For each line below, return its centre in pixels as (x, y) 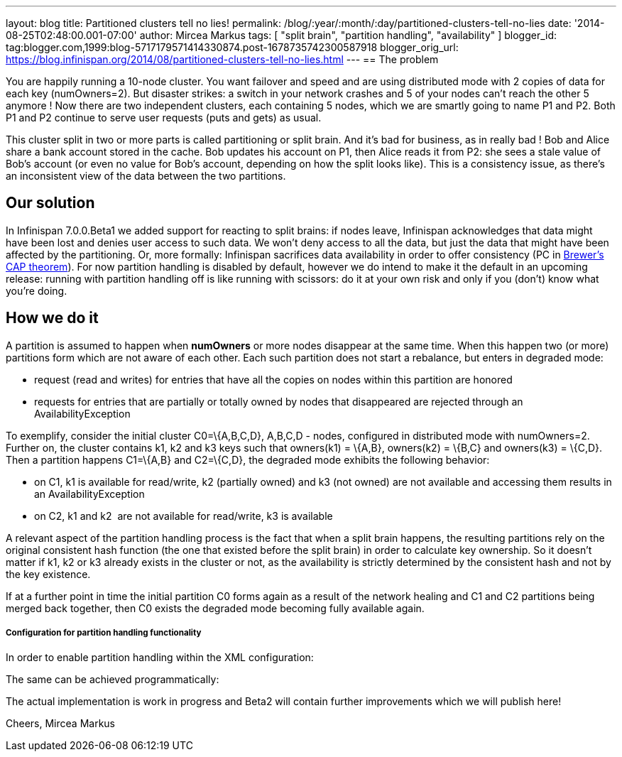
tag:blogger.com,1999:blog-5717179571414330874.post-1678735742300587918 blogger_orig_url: (232, 47)
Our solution (50, 203)
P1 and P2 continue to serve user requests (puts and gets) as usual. (164, 118)
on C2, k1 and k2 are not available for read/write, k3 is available (184, 516)
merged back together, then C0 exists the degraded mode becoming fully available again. (215, 608)
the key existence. (48, 574)
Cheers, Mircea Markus (60, 724)
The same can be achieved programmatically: (113, 680)
